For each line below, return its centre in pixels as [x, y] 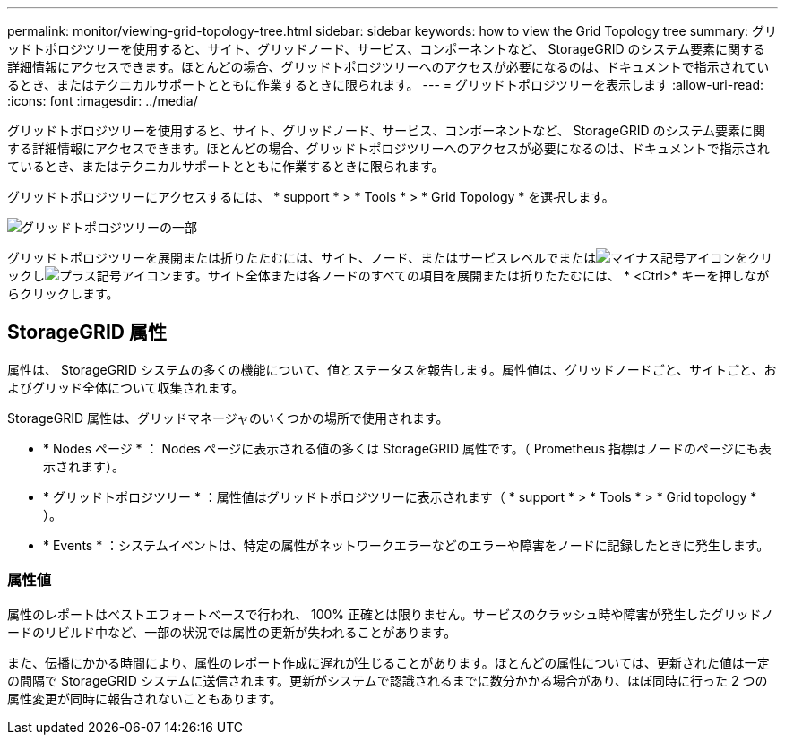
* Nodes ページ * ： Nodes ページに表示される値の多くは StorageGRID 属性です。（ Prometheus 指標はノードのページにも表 [407, 448]
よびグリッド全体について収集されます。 [126, 387]
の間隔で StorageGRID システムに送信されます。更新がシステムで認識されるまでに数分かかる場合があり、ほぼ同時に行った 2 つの [388, 680]
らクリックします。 [63, 293]
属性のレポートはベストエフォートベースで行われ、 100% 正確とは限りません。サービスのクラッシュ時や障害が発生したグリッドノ [391, 614]
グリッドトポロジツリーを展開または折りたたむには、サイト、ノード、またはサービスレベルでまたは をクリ [390, 258]
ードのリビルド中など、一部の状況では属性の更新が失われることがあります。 [232, 632]
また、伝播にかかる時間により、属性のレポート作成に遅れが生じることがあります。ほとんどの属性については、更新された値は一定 [388, 662]
